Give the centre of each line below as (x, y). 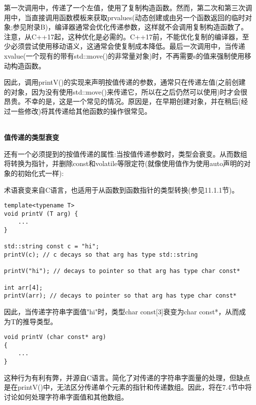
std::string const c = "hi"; (52, 247)
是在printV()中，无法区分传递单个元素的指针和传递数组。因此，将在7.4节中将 (128, 387)
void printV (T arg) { (41, 214)
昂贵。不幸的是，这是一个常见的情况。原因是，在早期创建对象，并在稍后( (123, 101)
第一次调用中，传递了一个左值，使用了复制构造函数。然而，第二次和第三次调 (128, 7)
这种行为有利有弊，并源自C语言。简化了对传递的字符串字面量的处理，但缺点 (127, 377)
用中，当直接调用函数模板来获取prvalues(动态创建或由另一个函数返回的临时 (125, 17)
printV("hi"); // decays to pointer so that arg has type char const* (122, 271)
